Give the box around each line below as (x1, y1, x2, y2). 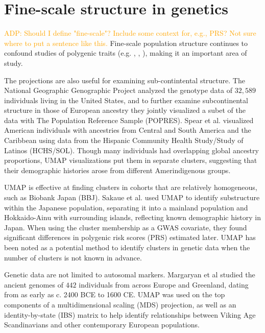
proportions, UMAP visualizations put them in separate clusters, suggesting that (4, 155, 257, 165)
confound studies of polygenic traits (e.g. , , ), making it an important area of (4, 47, 247, 58)
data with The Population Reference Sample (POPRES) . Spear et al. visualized (4, 114, 254, 125)
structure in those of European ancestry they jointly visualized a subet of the (4, 105, 246, 115)
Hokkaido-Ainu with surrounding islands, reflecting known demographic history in (4, 212, 261, 223)
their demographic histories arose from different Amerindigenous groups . (4, 164, 231, 175)
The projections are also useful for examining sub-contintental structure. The (4, 75, 245, 85)
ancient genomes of (4, 279, 63, 290)
